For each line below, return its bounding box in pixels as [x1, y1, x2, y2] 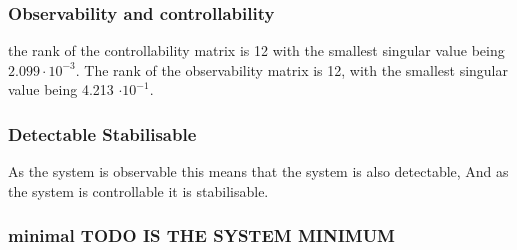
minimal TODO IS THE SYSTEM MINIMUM [8, 223, 395, 248]
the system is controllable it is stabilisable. [8, 180, 269, 201]
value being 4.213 [8, 79, 114, 100]
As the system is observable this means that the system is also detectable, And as [8, 161, 509, 182]
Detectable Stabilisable [8, 121, 197, 146]
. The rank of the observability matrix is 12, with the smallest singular [75, 59, 508, 80]
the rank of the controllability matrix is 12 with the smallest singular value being [8, 40, 505, 61]
